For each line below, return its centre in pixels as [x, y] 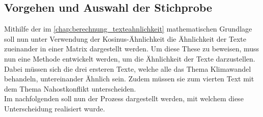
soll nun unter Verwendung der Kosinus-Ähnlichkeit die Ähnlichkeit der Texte [125, 38]
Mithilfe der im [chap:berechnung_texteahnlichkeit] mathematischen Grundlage [128, 29]
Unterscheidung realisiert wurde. [55, 108]
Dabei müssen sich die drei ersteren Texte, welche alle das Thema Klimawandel [128, 68]
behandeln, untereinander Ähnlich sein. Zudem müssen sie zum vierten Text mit [129, 79]
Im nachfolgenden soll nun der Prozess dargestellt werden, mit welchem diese [124, 98]
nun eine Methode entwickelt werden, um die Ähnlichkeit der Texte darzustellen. [130, 58]
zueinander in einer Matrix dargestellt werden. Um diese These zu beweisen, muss [132, 49]
